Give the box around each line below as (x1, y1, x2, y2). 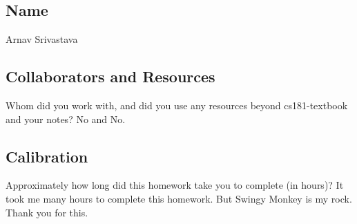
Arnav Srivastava (6, 32, 78, 46)
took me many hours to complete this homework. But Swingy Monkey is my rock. (6, 191, 352, 205)
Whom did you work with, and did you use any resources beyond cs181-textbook (6, 98, 348, 112)
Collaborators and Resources (6, 66, 215, 87)
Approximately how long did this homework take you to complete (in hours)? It (6, 178, 344, 192)
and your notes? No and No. (6, 111, 126, 126)
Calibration (6, 145, 88, 167)
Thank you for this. (6, 205, 88, 219)
